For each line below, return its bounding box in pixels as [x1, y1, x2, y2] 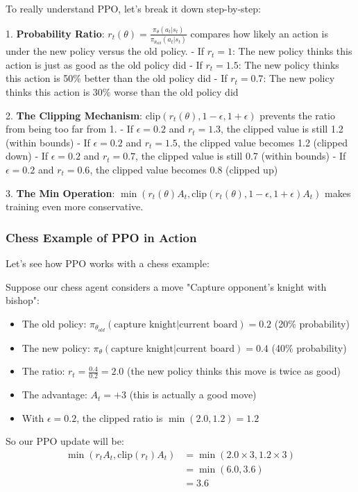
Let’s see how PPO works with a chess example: [6, 256, 210, 271]
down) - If [6, 149, 49, 163]
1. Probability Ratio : [6, 26, 105, 40]
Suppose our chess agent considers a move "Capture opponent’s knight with [6, 279, 327, 294]
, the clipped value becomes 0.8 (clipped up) [89, 162, 278, 177]
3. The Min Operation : [6, 185, 115, 200]
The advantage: [22, 387, 87, 402]
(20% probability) [274, 316, 350, 330]
